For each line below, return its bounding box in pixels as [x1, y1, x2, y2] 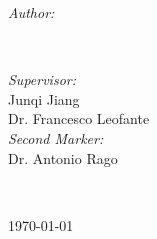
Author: [8, 2, 55, 22]
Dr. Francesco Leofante [8, 108, 150, 129]
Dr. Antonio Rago [8, 147, 118, 168]
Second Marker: [8, 127, 104, 148]
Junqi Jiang [8, 88, 80, 109]
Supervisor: [8, 69, 76, 90]
